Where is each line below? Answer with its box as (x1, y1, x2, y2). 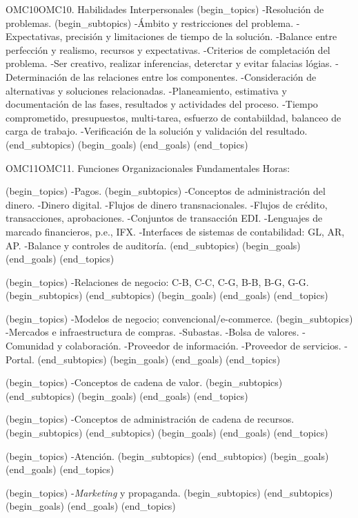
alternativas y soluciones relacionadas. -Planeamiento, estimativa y (6, 83, 287, 97)
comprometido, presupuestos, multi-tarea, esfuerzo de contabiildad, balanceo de (6, 110, 341, 124)
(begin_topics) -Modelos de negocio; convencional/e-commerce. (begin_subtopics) (6, 311, 353, 325)
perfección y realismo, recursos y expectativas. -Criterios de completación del (6, 42, 330, 57)
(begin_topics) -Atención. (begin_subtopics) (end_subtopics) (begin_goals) (6, 448, 329, 463)
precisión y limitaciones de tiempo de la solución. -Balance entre (65, 29, 337, 44)
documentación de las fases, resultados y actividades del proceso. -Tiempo (6, 97, 318, 111)
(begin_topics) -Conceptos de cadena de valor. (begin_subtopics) (6, 375, 283, 390)
